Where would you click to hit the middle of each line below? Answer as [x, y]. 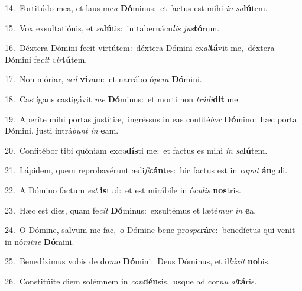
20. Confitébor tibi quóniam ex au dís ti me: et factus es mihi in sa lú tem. [136, 150]
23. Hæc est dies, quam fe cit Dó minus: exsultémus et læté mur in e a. [131, 210]
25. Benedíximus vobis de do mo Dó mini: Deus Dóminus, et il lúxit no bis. [138, 261]
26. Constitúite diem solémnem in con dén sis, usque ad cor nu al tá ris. [131, 281]
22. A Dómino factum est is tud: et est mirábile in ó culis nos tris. [123, 190]
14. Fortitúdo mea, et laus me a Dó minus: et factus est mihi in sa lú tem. [136, 8]
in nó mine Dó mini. [40, 241]
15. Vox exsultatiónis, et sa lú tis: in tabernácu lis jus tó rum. [112, 28]
